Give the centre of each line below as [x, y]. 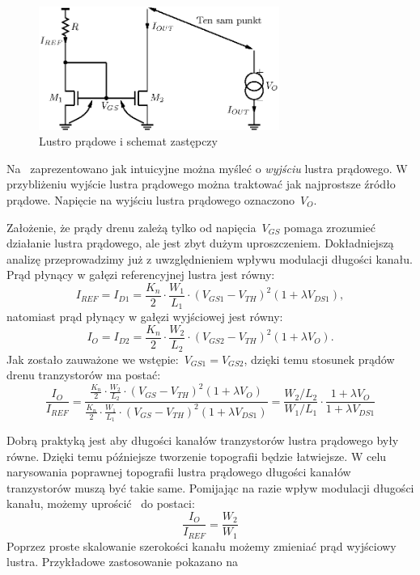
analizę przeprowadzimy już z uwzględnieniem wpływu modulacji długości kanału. [210, 258]
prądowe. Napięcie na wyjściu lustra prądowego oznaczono [151, 199]
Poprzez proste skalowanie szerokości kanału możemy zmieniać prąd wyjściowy [202, 545]
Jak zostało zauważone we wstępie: [93, 359]
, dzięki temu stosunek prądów [319, 359]
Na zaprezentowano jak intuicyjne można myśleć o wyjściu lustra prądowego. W [207, 168]
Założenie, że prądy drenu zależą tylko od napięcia [132, 227]
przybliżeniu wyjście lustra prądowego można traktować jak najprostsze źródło [201, 184]
